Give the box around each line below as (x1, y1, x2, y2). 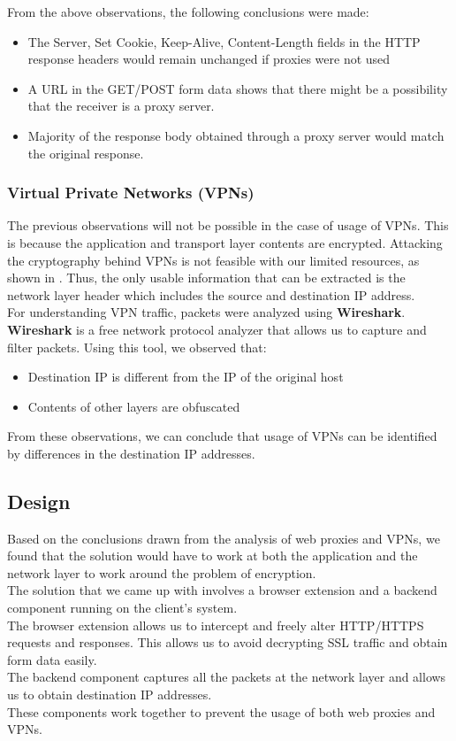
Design (7, 487, 71, 514)
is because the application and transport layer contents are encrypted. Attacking (7, 233, 443, 251)
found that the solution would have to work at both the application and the (7, 546, 418, 565)
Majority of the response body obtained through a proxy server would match (27, 126, 445, 144)
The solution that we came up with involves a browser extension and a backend (7, 581, 437, 599)
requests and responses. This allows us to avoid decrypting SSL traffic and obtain (7, 633, 448, 652)
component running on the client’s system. (7, 598, 238, 617)
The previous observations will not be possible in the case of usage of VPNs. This (7, 216, 449, 235)
